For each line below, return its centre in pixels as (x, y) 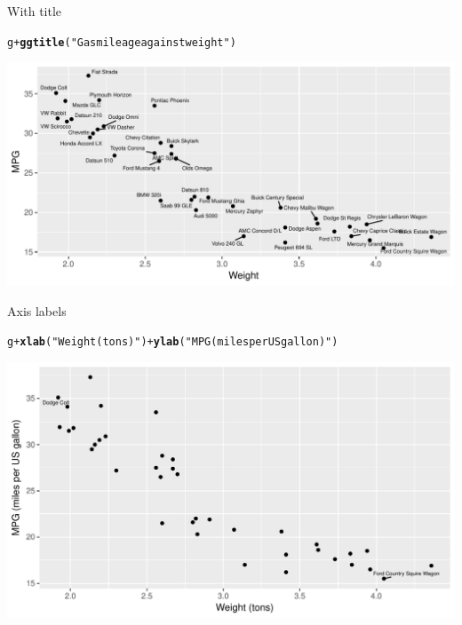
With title (35, 11)
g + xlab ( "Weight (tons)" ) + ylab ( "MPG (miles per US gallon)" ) (173, 342)
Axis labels (37, 310)
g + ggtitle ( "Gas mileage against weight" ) (122, 42)
